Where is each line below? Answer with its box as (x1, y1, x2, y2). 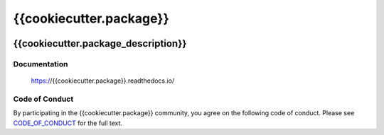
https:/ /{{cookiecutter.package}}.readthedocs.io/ (31, 76, 175, 85)
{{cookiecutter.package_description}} (13, 37, 187, 49)
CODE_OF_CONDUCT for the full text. (13, 119, 123, 127)
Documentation (13, 59, 68, 69)
